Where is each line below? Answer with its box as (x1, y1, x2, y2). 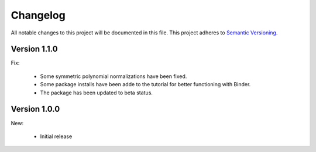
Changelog (11, 9, 66, 22)
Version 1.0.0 (11, 104, 60, 114)
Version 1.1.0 (11, 44, 58, 54)
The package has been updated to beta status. (40, 89, 153, 96)
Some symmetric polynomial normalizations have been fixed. (40, 73, 187, 80)
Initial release (40, 133, 73, 140)
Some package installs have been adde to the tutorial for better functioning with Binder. (40, 81, 251, 88)
